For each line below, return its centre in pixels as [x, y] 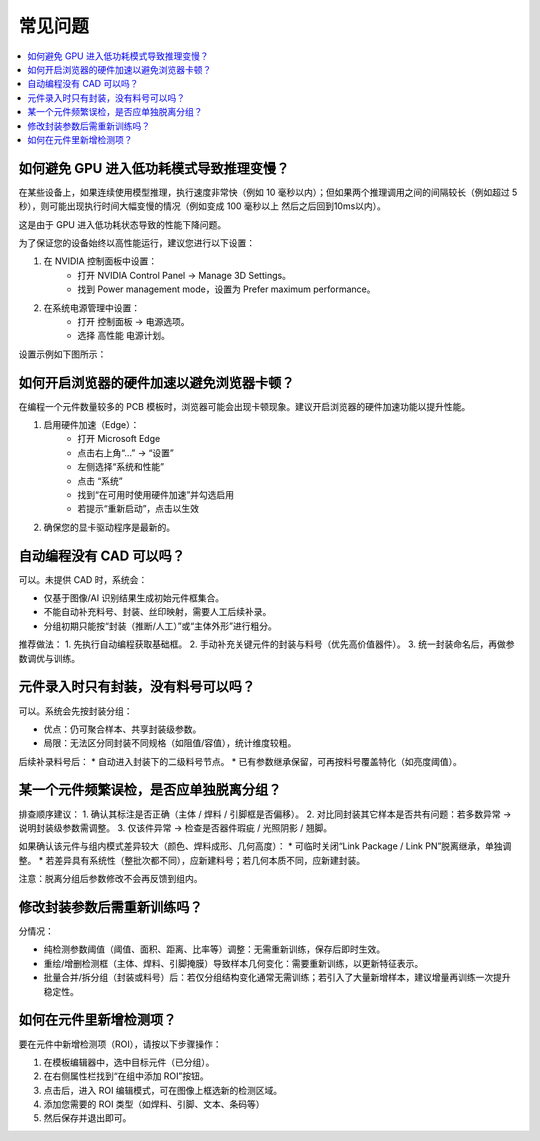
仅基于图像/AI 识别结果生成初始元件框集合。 [134, 598]
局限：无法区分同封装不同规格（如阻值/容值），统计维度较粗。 [170, 743]
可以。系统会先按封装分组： [75, 711]
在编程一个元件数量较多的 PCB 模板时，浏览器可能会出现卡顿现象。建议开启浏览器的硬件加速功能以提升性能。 [244, 406]
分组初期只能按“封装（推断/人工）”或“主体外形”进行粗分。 [160, 626]
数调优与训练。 [49, 658]
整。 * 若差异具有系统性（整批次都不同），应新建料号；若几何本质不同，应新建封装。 [191, 860]
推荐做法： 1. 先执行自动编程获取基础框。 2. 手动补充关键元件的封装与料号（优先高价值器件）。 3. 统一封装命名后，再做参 [266, 644]
